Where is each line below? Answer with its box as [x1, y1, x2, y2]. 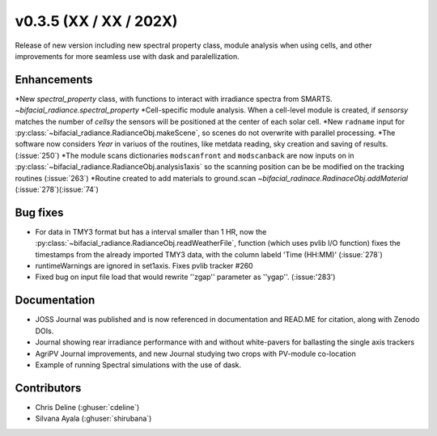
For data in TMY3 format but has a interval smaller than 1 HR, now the [35, 226, 267, 236]
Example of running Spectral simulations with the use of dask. [35, 360, 242, 370]
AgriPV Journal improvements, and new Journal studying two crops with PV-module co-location [35, 349, 356, 358]
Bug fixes [15, 205, 64, 219]
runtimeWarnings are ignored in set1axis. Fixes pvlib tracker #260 [35, 261, 254, 271]
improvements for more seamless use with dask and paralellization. [15, 51, 240, 61]
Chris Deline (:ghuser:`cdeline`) [35, 402, 140, 412]
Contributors [15, 381, 82, 395]
